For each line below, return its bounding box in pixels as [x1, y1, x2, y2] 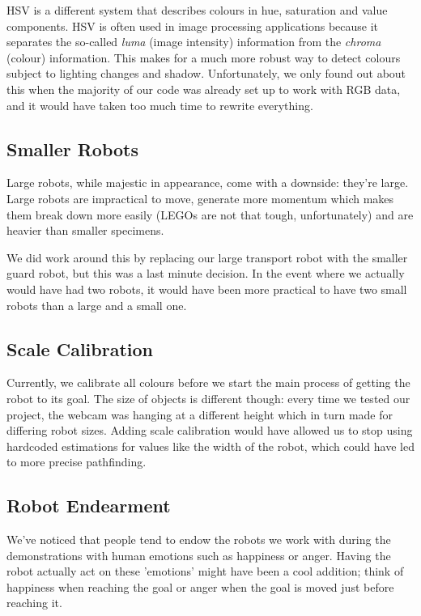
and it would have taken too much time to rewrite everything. [6, 96, 313, 113]
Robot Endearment [6, 493, 171, 518]
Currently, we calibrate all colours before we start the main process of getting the [6, 374, 410, 391]
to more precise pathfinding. [6, 453, 147, 470]
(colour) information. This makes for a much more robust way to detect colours [6, 49, 401, 66]
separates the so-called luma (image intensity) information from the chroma [6, 33, 381, 50]
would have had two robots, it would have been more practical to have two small [6, 280, 407, 297]
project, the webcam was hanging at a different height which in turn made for [6, 406, 393, 423]
